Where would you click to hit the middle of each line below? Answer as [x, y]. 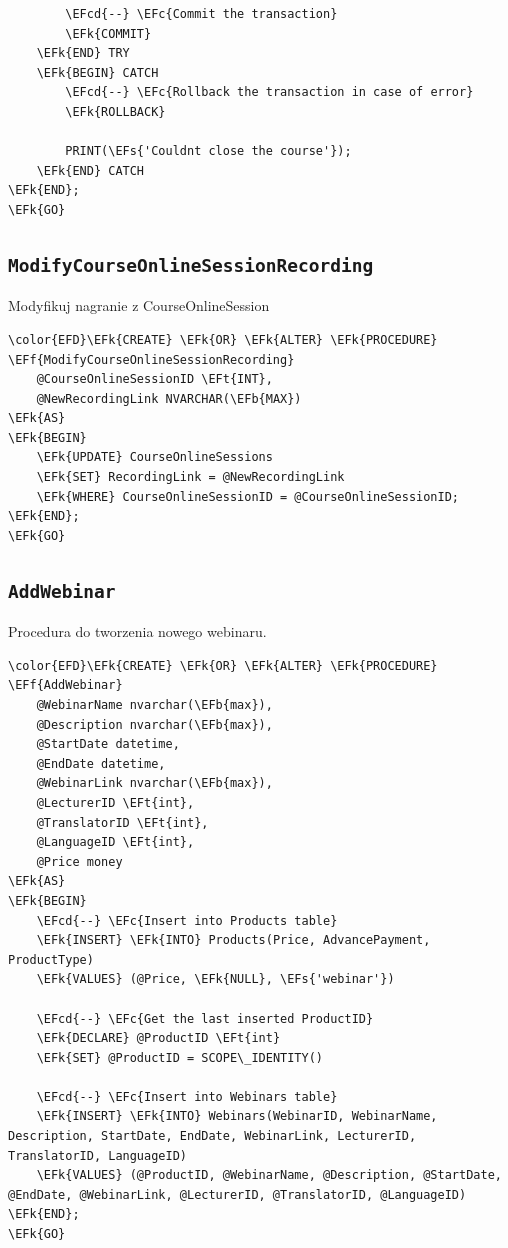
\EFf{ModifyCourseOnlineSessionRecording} [151, 359]
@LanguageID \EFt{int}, [115, 842]
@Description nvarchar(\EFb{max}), [154, 724]
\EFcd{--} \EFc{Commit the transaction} [201, 14]
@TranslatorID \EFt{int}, [122, 822]
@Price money [79, 861]
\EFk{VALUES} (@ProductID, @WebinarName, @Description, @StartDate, [269, 1175]
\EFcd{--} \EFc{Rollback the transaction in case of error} [269, 92]
